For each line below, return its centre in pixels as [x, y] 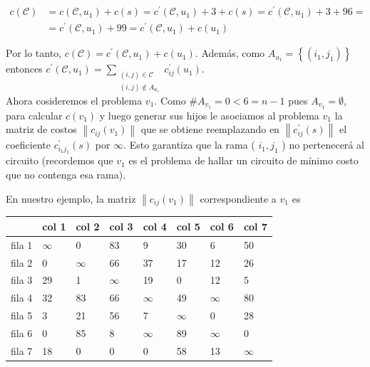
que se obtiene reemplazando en [210, 129]
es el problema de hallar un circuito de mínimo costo [243, 160]
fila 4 [22, 298]
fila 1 [22, 244]
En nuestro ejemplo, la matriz [71, 198]
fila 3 [22, 280]
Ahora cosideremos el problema [74, 100]
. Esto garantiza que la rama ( [189, 145]
